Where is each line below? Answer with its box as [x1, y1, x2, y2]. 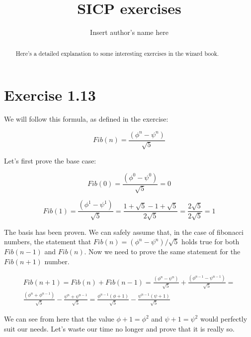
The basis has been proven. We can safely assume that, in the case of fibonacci [4, 226, 244, 237]
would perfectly [200, 314, 248, 324]
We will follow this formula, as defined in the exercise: [4, 114, 168, 124]
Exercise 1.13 [4, 85, 96, 105]
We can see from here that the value [4, 314, 114, 324]
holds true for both [181, 236, 240, 247]
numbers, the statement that [4, 236, 91, 247]
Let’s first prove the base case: [4, 156, 96, 166]
